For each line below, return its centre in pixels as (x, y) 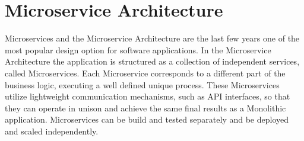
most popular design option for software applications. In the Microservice (138, 49)
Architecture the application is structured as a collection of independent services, (152, 61)
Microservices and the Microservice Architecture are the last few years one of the (152, 38)
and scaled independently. (52, 131)
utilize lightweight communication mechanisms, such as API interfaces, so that (148, 96)
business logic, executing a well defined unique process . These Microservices (142, 84)
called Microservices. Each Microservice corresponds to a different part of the (145, 73)
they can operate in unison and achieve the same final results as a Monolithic (145, 108)
